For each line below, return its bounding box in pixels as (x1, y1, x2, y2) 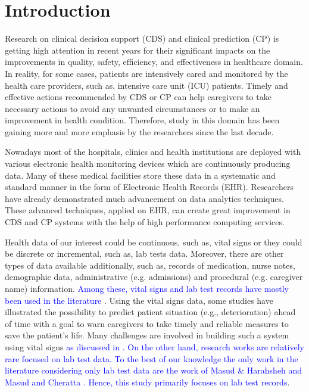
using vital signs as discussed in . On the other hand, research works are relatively (5, 340, 304, 353)
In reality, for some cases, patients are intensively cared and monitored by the (5, 67, 288, 79)
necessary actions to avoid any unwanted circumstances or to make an (5, 102, 260, 114)
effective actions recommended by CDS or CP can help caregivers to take (5, 91, 271, 103)
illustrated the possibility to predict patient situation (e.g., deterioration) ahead (5, 306, 296, 318)
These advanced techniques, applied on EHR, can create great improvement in (5, 204, 291, 216)
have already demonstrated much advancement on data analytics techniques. (5, 192, 284, 204)
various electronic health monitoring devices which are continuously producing (5, 157, 291, 170)
